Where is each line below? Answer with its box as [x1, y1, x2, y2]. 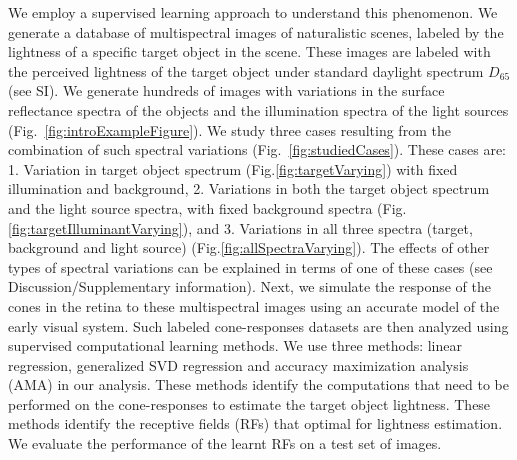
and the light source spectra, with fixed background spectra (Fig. [8, 197, 407, 218]
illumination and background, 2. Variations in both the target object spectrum [8, 178, 490, 199]
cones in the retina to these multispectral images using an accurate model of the [8, 295, 500, 316]
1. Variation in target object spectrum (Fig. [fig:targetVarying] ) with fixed [8, 158, 458, 179]
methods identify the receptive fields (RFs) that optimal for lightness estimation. [8, 413, 503, 434]
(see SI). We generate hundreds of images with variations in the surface [8, 80, 445, 101]
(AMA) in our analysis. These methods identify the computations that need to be [8, 374, 509, 395]
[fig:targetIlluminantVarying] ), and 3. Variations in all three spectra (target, [8, 217, 473, 238]
